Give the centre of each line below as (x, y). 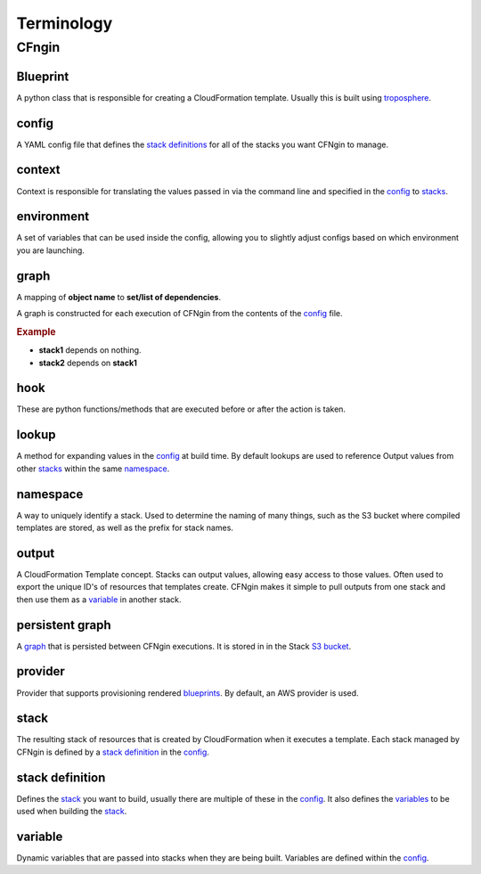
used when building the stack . (72, 812)
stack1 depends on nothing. (90, 350)
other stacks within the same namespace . (93, 469)
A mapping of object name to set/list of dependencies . (119, 297)
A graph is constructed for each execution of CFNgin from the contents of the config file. (179, 314)
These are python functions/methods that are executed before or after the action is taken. (181, 409)
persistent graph (64, 625)
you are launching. (50, 250)
